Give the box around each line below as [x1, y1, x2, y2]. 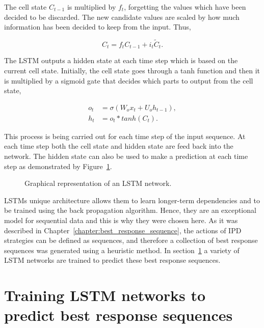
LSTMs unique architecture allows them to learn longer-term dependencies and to [4, 195, 260, 205]
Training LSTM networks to [4, 285, 206, 306]
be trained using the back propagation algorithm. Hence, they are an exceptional [4, 205, 256, 215]
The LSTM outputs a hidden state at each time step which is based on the [4, 55, 238, 66]
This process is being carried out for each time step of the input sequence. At [4, 130, 246, 141]
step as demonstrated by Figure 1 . [4, 160, 112, 171]
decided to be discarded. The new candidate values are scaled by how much [4, 11, 240, 22]
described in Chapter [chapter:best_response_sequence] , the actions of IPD [4, 225, 242, 235]
